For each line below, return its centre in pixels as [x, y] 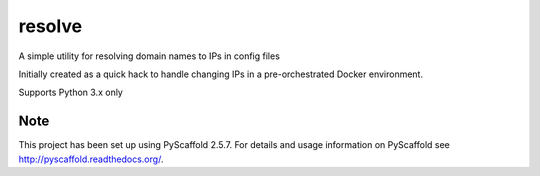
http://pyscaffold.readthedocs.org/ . [91, 159]
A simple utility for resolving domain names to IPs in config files [149, 56]
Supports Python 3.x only [71, 92]
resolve [50, 26]
